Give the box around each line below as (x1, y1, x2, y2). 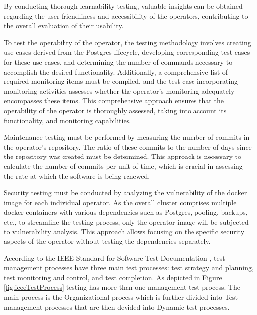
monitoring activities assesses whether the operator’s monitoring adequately (4, 85, 235, 96)
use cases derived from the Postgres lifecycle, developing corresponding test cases (4, 47, 250, 57)
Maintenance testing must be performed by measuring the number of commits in (4, 132, 250, 142)
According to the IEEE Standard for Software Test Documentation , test (4, 252, 225, 263)
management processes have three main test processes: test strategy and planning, (4, 262, 254, 273)
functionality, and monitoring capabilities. (4, 115, 131, 125)
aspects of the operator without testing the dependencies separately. (4, 236, 211, 246)
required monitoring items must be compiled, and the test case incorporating (4, 76, 238, 86)
